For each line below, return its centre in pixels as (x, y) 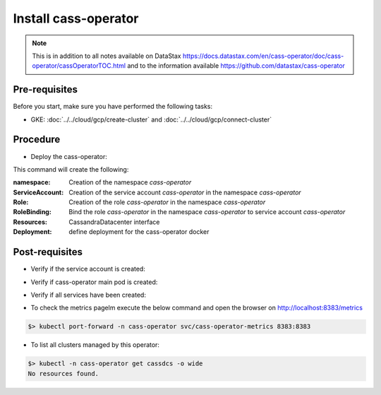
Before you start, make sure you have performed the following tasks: (113, 107)
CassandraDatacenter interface (114, 222)
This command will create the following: (71, 169)
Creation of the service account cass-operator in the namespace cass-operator (185, 192)
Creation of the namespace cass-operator (130, 182)
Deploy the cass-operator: (69, 156)
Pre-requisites (45, 89)
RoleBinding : (32, 212)
